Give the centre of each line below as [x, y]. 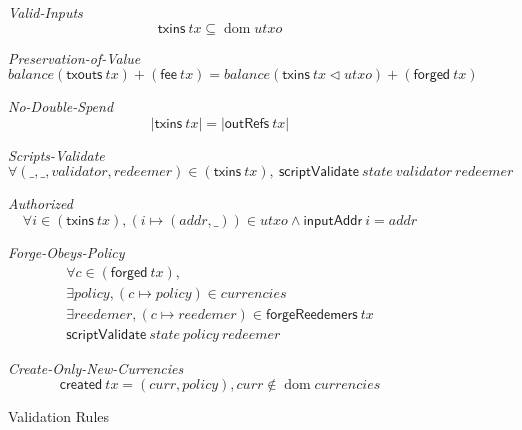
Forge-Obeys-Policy [66, 251]
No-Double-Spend [61, 106]
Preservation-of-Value [74, 57]
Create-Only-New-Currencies [96, 367]
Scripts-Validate [56, 154]
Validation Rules [59, 416]
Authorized [40, 203]
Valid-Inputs [45, 12]
